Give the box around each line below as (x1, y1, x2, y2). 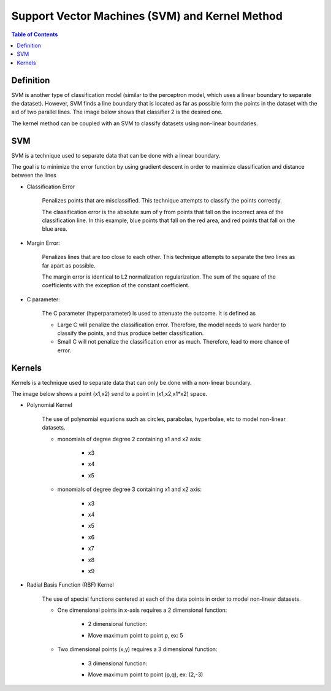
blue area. (42, 225, 67, 233)
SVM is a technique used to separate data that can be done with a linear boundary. (11, 152, 221, 159)
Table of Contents (11, 31, 58, 38)
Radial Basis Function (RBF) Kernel (26, 581, 114, 589)
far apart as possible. (42, 261, 96, 269)
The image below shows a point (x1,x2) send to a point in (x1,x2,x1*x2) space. (11, 390, 208, 398)
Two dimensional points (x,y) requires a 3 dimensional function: (57, 646, 218, 653)
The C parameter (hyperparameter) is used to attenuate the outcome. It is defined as (42, 310, 256, 317)
